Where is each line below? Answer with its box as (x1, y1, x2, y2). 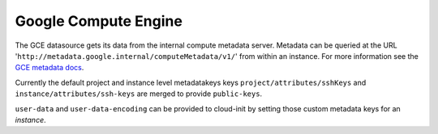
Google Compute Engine (15, 12, 182, 30)
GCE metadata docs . (15, 63, 84, 73)
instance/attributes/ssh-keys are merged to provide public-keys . (15, 89, 263, 98)
